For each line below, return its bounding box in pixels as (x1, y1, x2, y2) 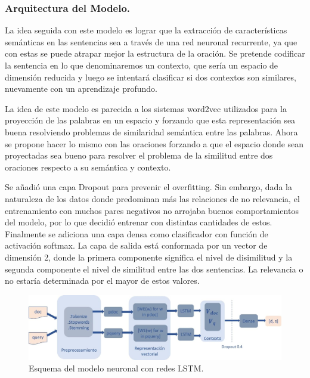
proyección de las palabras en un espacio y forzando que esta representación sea (5, 114, 296, 126)
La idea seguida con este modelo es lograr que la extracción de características (5, 24, 287, 36)
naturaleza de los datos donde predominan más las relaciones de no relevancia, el (5, 192, 300, 205)
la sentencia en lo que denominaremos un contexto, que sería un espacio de (5, 59, 278, 71)
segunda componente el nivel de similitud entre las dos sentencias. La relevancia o (5, 262, 303, 275)
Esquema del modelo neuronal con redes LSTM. (29, 362, 204, 374)
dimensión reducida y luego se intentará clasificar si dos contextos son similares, (5, 70, 296, 83)
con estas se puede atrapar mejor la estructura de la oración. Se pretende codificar (5, 47, 305, 60)
